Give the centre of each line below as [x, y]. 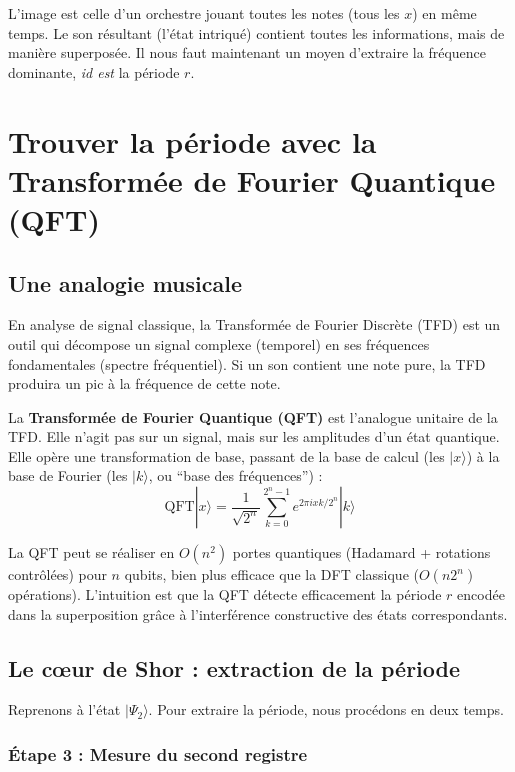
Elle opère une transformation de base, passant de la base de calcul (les [226, 455]
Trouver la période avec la [192, 140]
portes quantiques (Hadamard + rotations [361, 552]
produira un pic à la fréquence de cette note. [144, 383]
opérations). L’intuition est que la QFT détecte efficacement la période [225, 594]
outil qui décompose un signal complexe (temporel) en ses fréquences [219, 343]
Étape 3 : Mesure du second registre [158, 753]
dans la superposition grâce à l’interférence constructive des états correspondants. [258, 613]
